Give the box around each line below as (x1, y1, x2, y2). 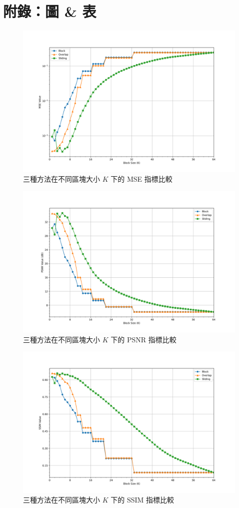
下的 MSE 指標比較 (110, 174, 172, 184)
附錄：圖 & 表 (3, 1, 96, 22)
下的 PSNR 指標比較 (110, 334, 176, 344)
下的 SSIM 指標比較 (110, 494, 174, 505)
